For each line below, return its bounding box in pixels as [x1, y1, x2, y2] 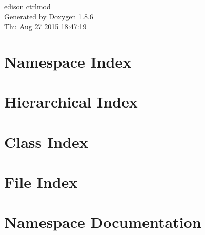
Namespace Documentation [4, 211, 201, 232]
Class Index [4, 131, 88, 152]
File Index [4, 172, 78, 193]
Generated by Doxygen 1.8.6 [4, 11, 93, 22]
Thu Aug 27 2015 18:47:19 [4, 21, 87, 32]
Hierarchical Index [4, 91, 138, 112]
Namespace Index [4, 51, 132, 72]
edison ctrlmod [4, 1, 51, 11]
